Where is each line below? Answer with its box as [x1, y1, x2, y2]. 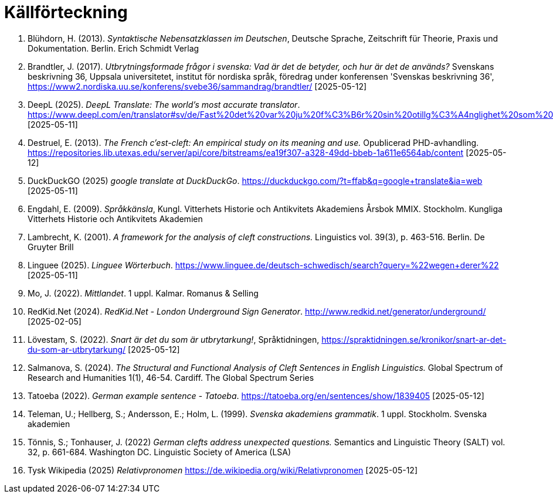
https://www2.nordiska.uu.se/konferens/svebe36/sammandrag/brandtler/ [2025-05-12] [28, 81, 367, 91]
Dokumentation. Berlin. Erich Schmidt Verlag [28, 43, 199, 53]
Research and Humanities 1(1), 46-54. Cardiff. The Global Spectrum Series [28, 372, 314, 383]
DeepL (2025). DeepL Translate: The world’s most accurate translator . [28, 99, 300, 110]
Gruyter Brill [28, 241, 74, 252]
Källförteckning [4, 2, 128, 22]
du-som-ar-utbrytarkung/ [28, 344, 126, 354]
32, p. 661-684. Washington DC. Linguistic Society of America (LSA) [28, 446, 291, 457]
